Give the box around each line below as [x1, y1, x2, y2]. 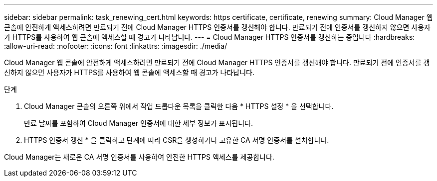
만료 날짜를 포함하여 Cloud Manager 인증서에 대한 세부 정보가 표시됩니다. [24, 119, 253, 127]
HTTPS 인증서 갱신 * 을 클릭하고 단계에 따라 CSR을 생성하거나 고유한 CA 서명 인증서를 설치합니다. [24, 136, 329, 144]
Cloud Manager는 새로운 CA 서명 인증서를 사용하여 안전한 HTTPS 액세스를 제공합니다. [4, 153, 274, 161]
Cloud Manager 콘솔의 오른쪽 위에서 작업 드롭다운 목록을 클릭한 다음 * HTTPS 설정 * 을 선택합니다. [24, 102, 334, 110]
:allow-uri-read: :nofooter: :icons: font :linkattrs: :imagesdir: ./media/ [4, 42, 227, 50]
